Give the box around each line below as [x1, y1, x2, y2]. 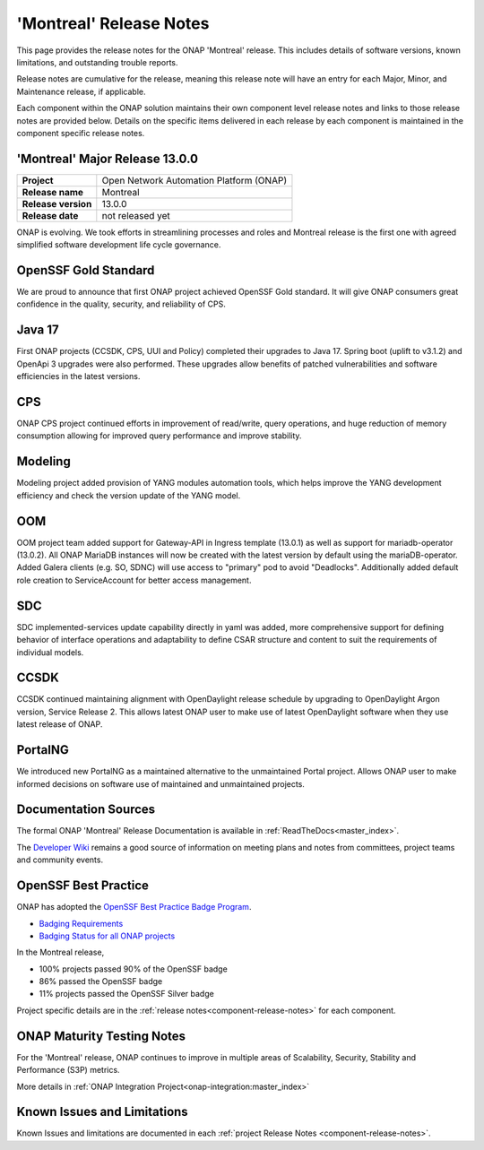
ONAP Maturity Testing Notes [16, 1028, 186, 1043]
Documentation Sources [16, 802, 156, 817]
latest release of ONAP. [16, 719, 103, 730]
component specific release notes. [16, 127, 145, 138]
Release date [22, 209, 79, 221]
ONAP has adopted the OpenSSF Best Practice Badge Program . [16, 902, 252, 912]
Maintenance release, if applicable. [16, 86, 147, 97]
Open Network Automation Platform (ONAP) [101, 174, 287, 186]
